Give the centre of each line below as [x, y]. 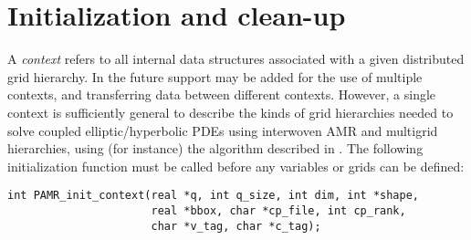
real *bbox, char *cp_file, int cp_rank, [278, 210]
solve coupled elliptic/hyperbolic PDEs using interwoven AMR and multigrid [223, 130]
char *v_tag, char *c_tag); [236, 226]
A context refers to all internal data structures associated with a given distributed [236, 59]
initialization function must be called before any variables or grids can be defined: [236, 166]
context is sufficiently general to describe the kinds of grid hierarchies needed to [230, 112]
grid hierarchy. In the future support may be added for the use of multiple [215, 76]
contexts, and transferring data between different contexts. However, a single [222, 94]
